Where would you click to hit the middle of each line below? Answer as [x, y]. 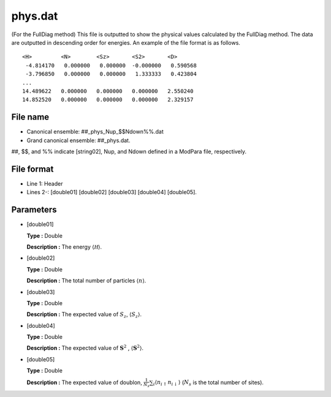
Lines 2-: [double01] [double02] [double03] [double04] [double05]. [112, 192]
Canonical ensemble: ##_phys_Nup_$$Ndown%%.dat [95, 132]
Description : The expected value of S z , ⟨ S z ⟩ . [84, 315]
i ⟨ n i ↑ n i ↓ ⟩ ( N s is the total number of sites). [208, 383]
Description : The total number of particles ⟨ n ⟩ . [86, 281]
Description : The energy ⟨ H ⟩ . [64, 247]
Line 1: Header [45, 183]
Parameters [34, 210]
